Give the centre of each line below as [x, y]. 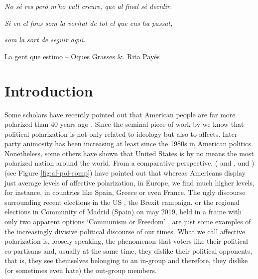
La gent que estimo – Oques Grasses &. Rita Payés [82, 56]
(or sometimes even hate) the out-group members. [81, 270]
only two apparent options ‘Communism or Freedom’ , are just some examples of [128, 222]
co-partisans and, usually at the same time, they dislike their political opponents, [129, 250]
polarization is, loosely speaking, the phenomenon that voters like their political [126, 241]
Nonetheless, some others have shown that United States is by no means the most [129, 153]
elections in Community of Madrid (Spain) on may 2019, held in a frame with [123, 212]
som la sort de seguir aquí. [45, 40]
